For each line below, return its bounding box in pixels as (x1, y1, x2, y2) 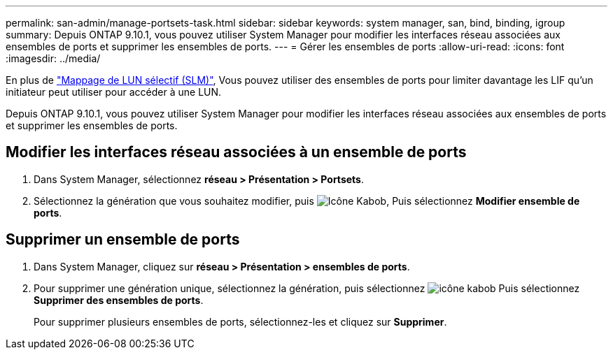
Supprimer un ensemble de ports (6, 231, 240, 249)
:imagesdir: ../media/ (6, 52, 101, 64)
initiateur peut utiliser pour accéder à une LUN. (6, 86, 222, 98)
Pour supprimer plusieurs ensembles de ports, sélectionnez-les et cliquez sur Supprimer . (34, 315, 447, 328)
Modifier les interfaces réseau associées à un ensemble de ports (6, 143, 467, 161)
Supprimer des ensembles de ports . (34, 294, 204, 306)
